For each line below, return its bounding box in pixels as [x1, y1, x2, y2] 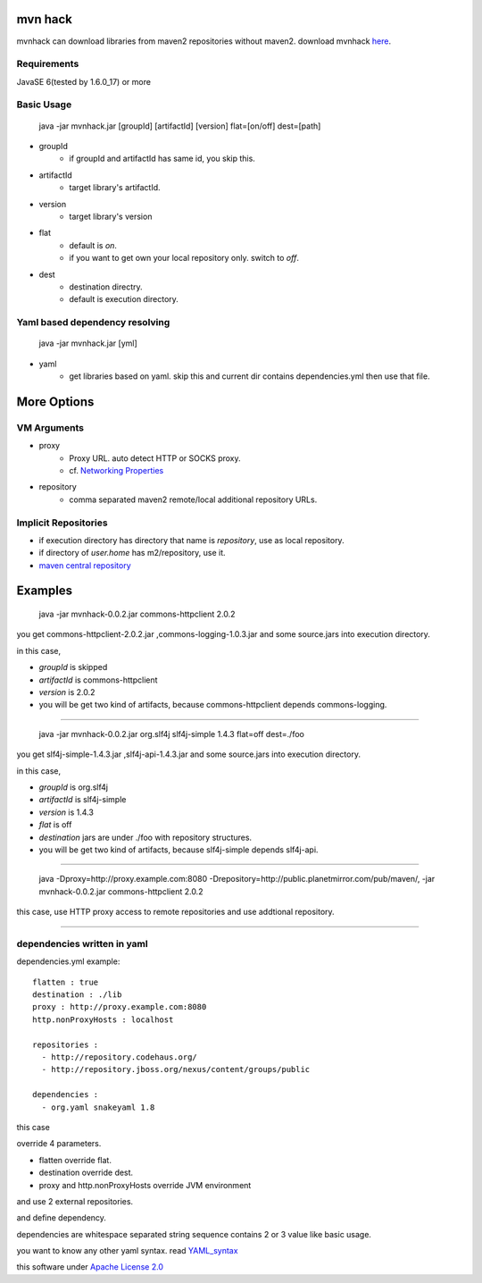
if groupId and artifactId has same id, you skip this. [69, 153, 256, 164]
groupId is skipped [38, 662, 108, 673]
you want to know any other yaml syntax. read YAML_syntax [16, 1245, 238, 1256]
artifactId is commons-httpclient [38, 675, 158, 685]
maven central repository [38, 559, 131, 571]
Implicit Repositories [16, 516, 108, 529]
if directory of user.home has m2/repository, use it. [38, 548, 227, 558]
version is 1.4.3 [38, 807, 94, 818]
